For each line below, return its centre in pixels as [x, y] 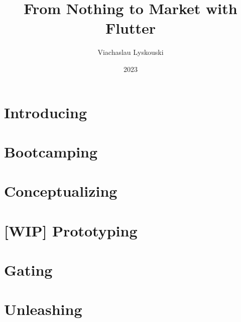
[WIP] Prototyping [71, 230]
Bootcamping [51, 151]
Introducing [46, 112]
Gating [28, 270]
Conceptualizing [61, 191]
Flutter [131, 28]
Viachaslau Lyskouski [131, 52]
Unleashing [43, 309]
